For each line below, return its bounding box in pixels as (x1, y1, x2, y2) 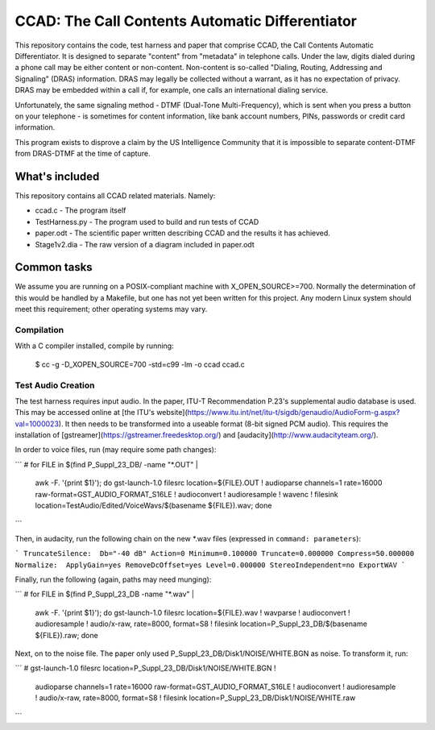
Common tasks (14, 260, 93, 274)
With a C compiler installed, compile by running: (14, 341, 174, 350)
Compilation (14, 324, 64, 335)
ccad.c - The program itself (35, 205, 126, 215)
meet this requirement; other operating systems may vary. (14, 305, 208, 314)
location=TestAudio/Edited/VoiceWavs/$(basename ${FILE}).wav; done (35, 500, 272, 511)
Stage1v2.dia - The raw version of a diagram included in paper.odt (35, 239, 255, 249)
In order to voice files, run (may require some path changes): (14, 445, 217, 454)
